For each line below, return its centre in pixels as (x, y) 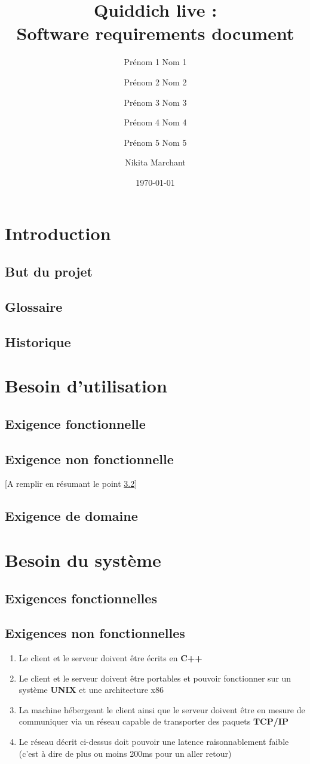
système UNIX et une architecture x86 (91, 690)
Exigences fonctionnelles (81, 598)
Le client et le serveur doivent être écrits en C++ (111, 658)
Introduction (58, 233)
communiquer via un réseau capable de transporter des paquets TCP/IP (154, 721)
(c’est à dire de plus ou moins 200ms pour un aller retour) (125, 753)
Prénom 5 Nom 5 (155, 142)
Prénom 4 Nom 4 (155, 122)
